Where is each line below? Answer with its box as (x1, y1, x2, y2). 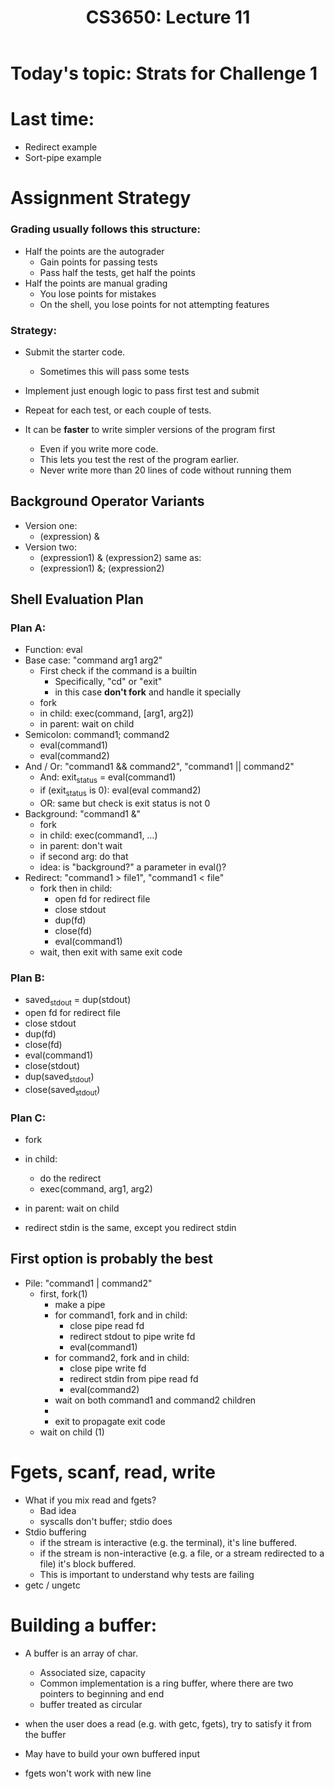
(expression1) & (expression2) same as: (39, 551, 202, 563)
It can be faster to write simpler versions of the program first (24, 423, 276, 435)
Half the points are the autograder (24, 245, 165, 257)
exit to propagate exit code (54, 1415, 166, 1427)
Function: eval (24, 644, 83, 656)
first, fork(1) (39, 1287, 88, 1300)
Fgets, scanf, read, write (10, 1461, 216, 1483)
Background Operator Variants (10, 493, 205, 510)
